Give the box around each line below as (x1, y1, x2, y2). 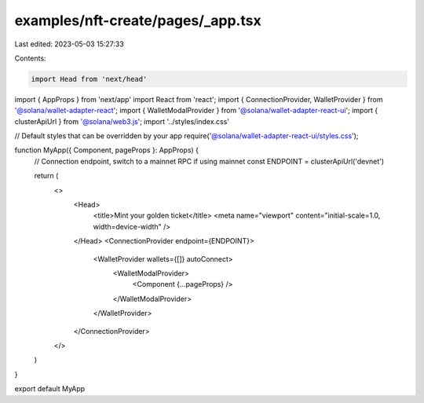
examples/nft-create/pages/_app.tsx (14, 12, 262, 29)
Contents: (14, 53, 46, 63)
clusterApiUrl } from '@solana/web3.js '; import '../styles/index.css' (14, 116, 230, 126)
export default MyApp (14, 384, 86, 394)
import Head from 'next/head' (31, 75, 148, 83)
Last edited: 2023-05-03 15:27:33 (14, 39, 125, 49)
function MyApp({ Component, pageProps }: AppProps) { (14, 145, 199, 155)
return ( (34, 171, 59, 181)
